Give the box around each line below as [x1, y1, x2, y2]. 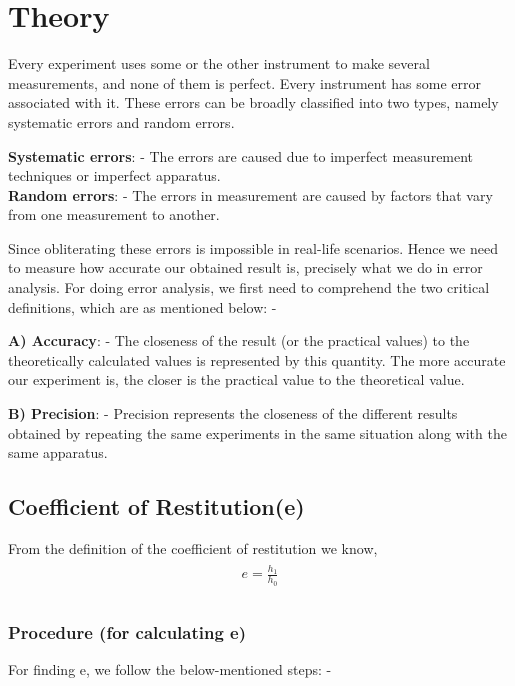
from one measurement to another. [8, 204, 220, 225]
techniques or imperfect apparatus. [8, 165, 221, 186]
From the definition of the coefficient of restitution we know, [8, 538, 378, 559]
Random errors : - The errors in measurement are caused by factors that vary [8, 184, 493, 205]
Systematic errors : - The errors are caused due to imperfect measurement [8, 145, 474, 166]
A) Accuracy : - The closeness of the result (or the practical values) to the [8, 330, 470, 351]
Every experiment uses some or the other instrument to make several [8, 53, 430, 74]
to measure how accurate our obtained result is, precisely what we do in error [8, 257, 483, 278]
